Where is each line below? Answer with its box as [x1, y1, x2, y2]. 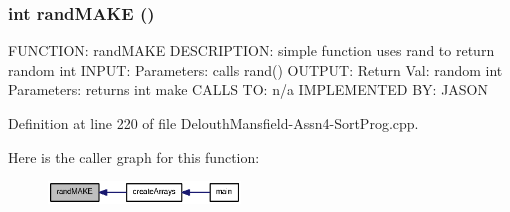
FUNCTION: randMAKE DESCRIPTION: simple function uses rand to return [8, 40, 495, 61]
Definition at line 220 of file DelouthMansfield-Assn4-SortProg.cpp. [8, 113, 419, 133]
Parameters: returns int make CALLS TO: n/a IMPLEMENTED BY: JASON [8, 79, 489, 100]
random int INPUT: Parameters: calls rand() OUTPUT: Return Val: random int [8, 59, 503, 80]
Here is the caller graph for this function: [8, 146, 260, 167]
